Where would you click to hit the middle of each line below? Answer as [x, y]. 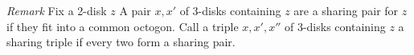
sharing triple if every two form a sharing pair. [121, 42]
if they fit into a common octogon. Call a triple [123, 26]
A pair [135, 10]
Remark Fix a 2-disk [57, 10]
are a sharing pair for [346, 10]
